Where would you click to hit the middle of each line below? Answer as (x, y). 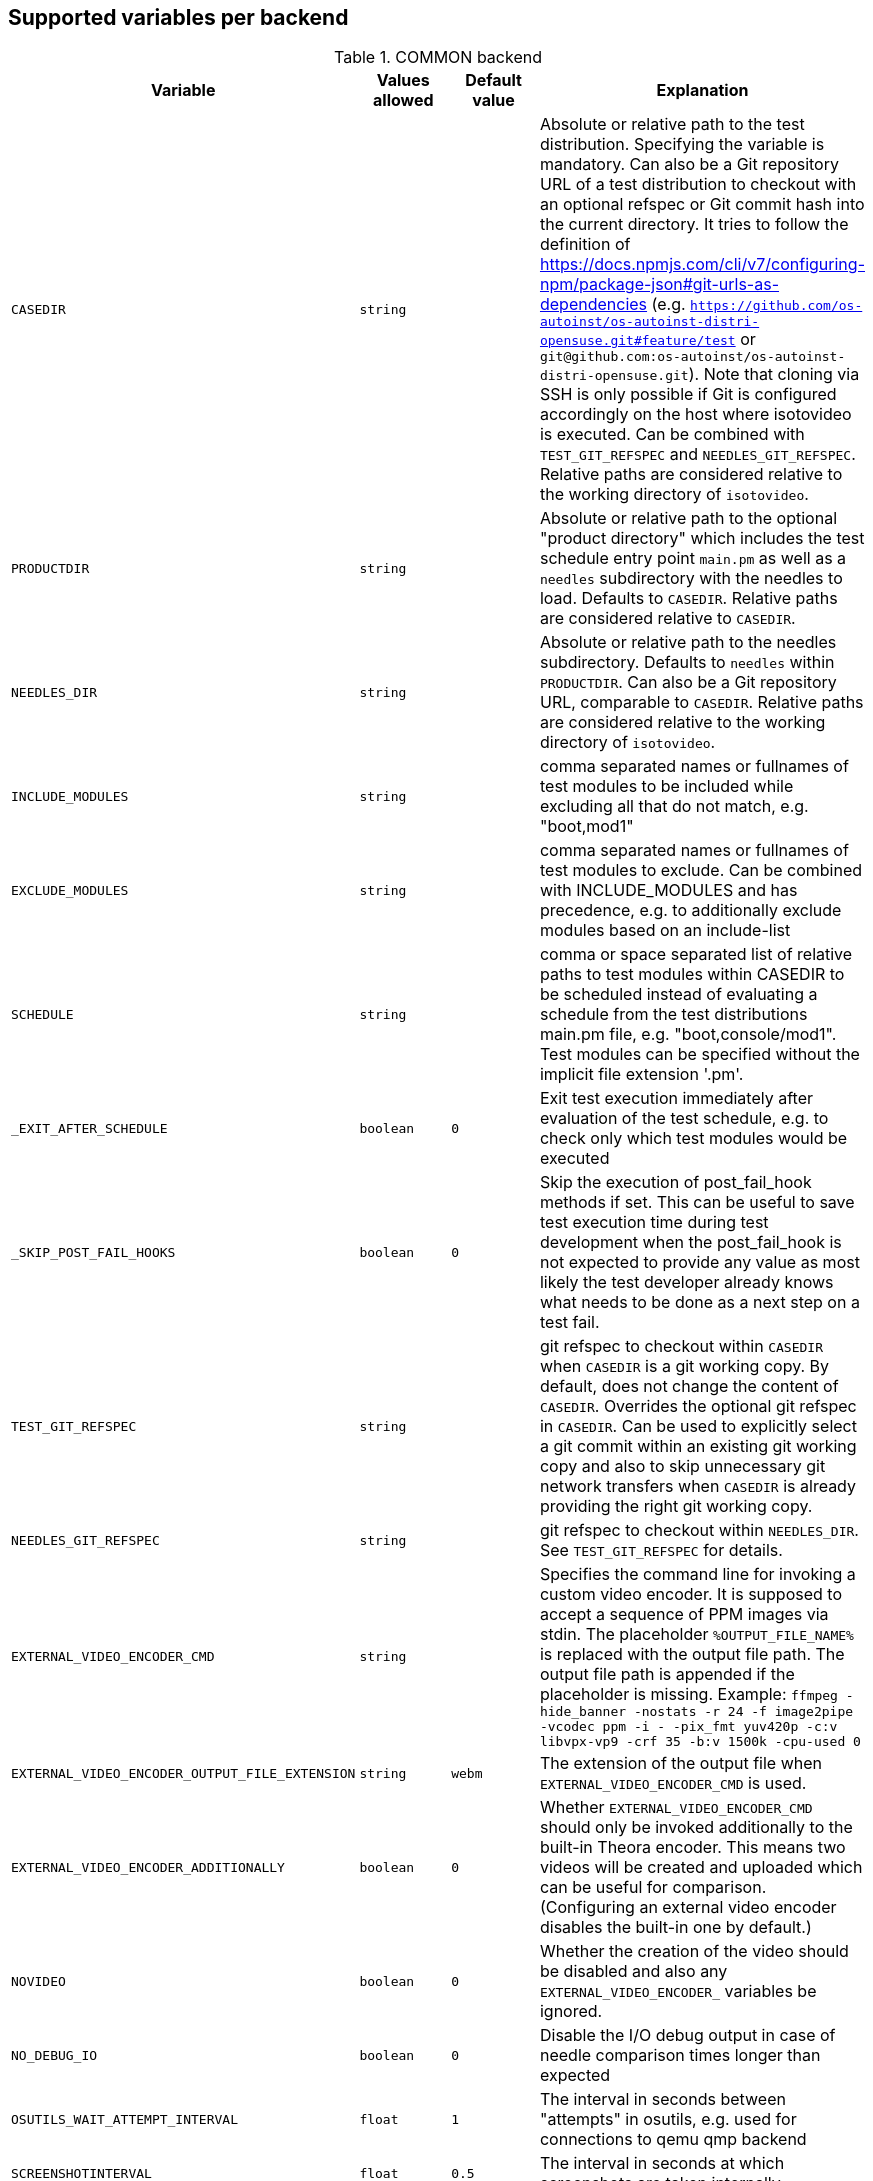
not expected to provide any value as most (699, 1262)
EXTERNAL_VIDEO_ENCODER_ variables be (678, 1991)
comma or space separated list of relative (696, 954)
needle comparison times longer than (680, 2055)
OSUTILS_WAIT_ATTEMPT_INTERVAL (124, 2119)
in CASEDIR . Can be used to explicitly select (698, 1426)
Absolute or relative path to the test (672, 124)
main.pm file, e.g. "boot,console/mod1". (688, 1034)
